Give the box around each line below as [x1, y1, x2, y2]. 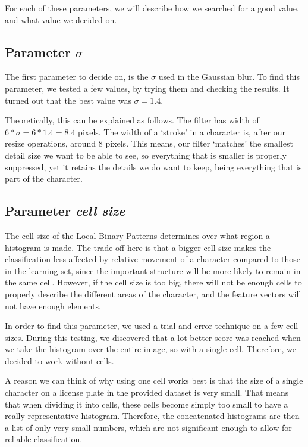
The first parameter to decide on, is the [5, 70, 149, 83]
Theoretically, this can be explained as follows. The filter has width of [5, 114, 259, 126]
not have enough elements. [5, 299, 101, 312]
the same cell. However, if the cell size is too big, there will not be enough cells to [5, 276, 302, 288]
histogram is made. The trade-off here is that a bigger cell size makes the [5, 241, 271, 253]
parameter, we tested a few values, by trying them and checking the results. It [5, 82, 290, 94]
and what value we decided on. [5, 13, 117, 26]
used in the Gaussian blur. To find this [158, 70, 300, 83]
